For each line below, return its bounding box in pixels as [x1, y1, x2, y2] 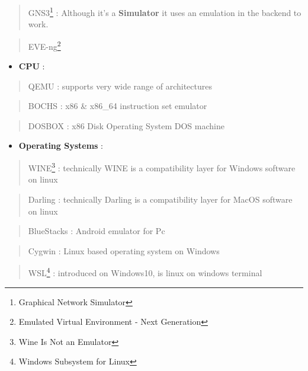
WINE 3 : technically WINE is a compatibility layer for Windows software [28, 160, 296, 174]
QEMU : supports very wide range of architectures [28, 79, 212, 92]
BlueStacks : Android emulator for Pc [28, 225, 165, 237]
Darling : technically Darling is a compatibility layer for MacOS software [28, 193, 293, 205]
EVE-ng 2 [28, 38, 61, 52]
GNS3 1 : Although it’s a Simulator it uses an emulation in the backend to [28, 5, 301, 18]
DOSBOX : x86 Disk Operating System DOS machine [28, 119, 224, 132]
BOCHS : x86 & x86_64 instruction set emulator [28, 100, 207, 112]
